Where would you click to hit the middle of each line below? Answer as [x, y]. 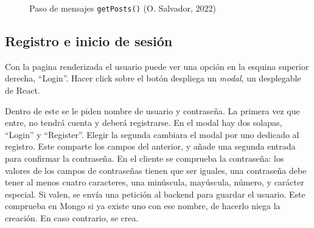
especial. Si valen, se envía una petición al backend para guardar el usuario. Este [155, 194]
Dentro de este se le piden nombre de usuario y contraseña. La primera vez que [152, 110]
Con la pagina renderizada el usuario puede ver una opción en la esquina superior [157, 66]
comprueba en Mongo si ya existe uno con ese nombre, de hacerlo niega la [143, 206]
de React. [23, 90]
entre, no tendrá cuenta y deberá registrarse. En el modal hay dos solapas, [144, 123]
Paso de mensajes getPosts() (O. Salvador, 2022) [123, 8]
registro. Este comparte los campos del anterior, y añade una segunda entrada [150, 146]
